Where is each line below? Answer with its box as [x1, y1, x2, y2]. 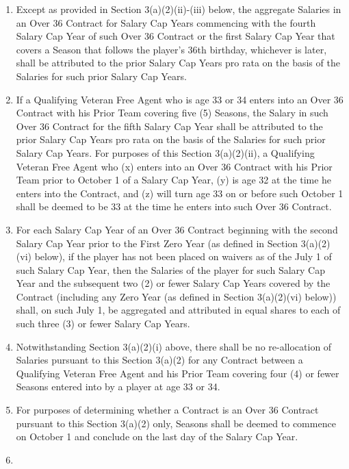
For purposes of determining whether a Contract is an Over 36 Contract [16, 403, 319, 417]
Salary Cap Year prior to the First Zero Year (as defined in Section [16, 236, 298, 250]
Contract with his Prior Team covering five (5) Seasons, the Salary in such [16, 105, 328, 120]
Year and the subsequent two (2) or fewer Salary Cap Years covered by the [16, 276, 331, 290]
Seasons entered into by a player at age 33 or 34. [16, 379, 220, 394]
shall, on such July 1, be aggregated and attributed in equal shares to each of [16, 303, 341, 317]
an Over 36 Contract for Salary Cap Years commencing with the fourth [16, 15, 316, 29]
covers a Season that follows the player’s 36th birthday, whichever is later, [16, 42, 327, 56]
